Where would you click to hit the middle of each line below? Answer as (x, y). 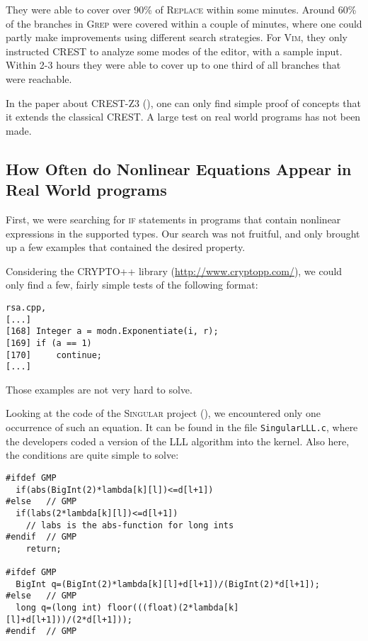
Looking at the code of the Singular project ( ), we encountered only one (163, 413)
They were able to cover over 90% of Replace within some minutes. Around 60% (181, 9)
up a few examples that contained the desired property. (126, 247)
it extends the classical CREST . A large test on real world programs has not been (183, 117)
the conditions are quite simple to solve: (92, 455)
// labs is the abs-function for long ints (130, 525)
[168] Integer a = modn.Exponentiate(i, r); (112, 331)
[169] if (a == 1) (49, 343)
